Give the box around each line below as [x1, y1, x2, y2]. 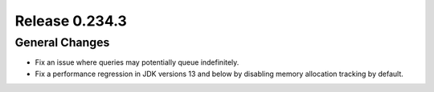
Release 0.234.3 [14, 12, 128, 30]
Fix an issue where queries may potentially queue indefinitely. [35, 58, 240, 67]
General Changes [14, 35, 110, 50]
